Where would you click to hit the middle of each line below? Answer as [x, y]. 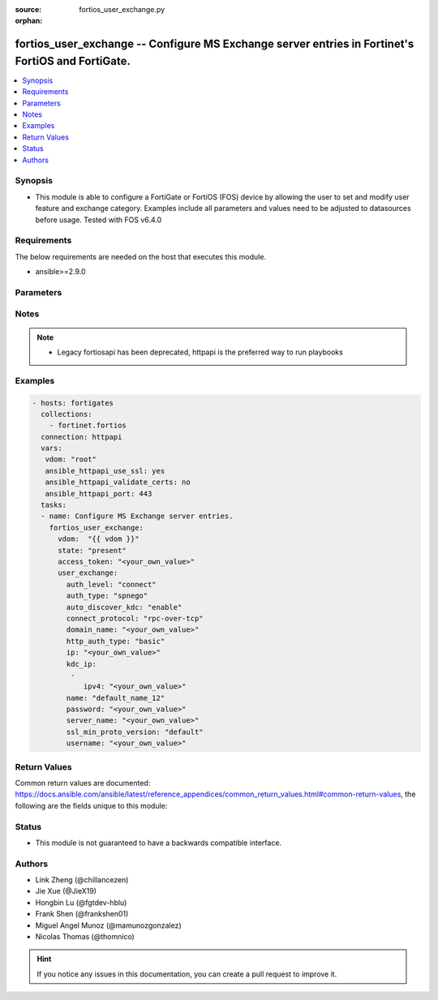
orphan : [29, 21]
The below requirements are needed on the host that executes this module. [141, 256]
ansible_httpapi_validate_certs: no [118, 482]
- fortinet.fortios [88, 425]
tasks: [54, 505]
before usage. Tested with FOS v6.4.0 [99, 220]
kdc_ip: [82, 664]
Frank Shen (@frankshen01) [82, 914]
